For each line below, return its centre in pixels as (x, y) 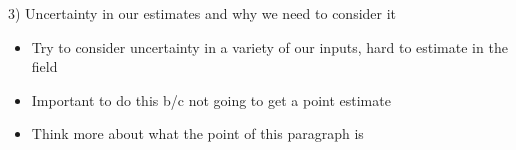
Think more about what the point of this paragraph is (197, 133)
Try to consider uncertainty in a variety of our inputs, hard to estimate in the (269, 46)
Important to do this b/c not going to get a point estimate (211, 99)
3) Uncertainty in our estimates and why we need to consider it (202, 13)
